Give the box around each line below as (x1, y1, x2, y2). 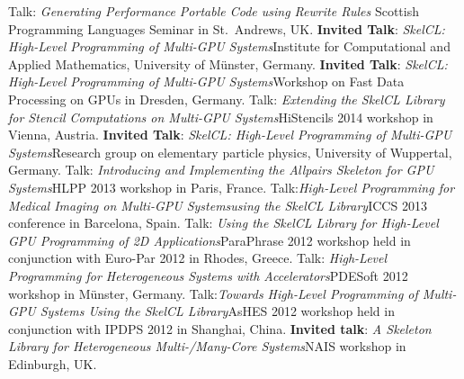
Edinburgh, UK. (8, 354, 97, 373)
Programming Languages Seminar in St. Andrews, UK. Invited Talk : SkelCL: (8, 19, 445, 38)
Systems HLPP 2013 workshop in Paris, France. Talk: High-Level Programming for (8, 177, 455, 196)
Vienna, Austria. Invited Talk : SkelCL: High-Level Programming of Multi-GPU (8, 125, 452, 144)
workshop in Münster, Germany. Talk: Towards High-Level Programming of (8, 284, 418, 302)
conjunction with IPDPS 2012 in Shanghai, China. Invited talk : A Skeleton (8, 319, 432, 338)
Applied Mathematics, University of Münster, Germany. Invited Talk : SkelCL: (8, 54, 448, 73)
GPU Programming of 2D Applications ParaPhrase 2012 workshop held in (8, 230, 411, 249)
